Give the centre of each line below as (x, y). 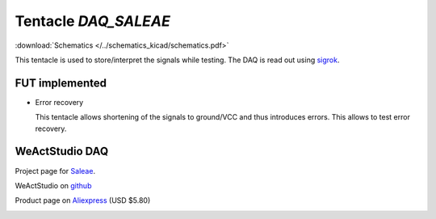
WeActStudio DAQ (62, 152)
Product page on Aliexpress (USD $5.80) (83, 200)
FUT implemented (61, 83)
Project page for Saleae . (55, 171)
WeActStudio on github (53, 185)
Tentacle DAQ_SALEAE (93, 21)
